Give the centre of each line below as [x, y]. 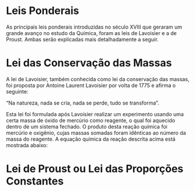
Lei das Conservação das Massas [89, 63]
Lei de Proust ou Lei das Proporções [95, 169]
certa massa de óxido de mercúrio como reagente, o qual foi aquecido [90, 120]
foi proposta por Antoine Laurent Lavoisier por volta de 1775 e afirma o [91, 85]
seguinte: [17, 91]
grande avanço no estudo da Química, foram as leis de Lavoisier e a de [91, 33]
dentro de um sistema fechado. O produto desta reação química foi [87, 126]
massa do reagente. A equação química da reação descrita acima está [91, 139]
